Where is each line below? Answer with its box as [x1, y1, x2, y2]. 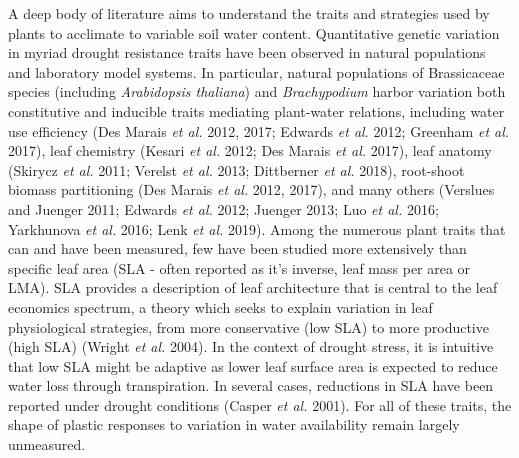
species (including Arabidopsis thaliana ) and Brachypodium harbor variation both [8, 81, 506, 102]
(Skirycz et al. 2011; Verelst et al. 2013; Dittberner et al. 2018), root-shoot [8, 159, 465, 180]
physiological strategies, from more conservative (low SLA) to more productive [8, 316, 489, 337]
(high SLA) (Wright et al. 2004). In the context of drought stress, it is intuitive [8, 336, 494, 357]
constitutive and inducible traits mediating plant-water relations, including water [8, 100, 505, 121]
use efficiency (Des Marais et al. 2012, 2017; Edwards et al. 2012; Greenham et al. [8, 120, 510, 141]
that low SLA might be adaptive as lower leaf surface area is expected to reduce [8, 355, 498, 376]
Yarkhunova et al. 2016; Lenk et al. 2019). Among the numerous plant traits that [8, 218, 506, 239]
